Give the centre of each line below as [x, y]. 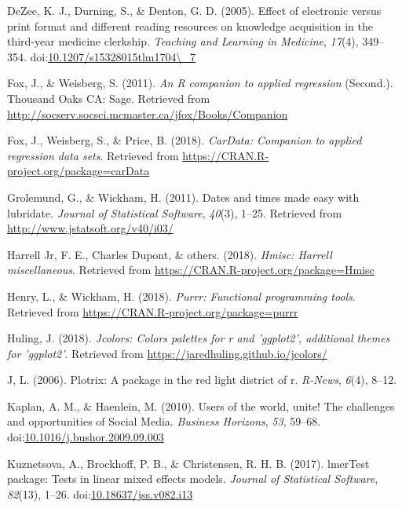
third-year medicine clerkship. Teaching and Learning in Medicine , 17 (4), [183, 41]
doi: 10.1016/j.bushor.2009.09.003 [86, 437]
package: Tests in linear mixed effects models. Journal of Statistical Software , [193, 479]
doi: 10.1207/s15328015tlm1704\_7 [113, 56]
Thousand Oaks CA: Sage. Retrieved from [109, 98]
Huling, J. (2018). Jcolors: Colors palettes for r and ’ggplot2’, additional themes [199, 338]
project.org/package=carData [79, 171]
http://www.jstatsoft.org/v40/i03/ [90, 228]
